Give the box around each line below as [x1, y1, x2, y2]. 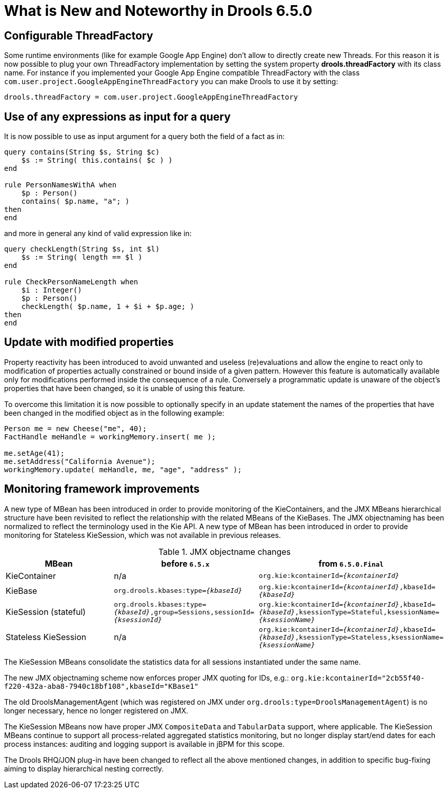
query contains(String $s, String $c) [4, 148, 160, 157]
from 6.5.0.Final [318, 558, 384, 569]
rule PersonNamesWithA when [4, 181, 117, 189]
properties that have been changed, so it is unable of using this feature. [4, 383, 246, 393]
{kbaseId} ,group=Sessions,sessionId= [114, 608, 255, 616]
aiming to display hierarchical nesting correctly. [4, 764, 164, 773]
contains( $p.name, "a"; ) [21, 197, 130, 206]
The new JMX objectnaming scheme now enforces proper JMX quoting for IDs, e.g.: [4, 673, 289, 682]
